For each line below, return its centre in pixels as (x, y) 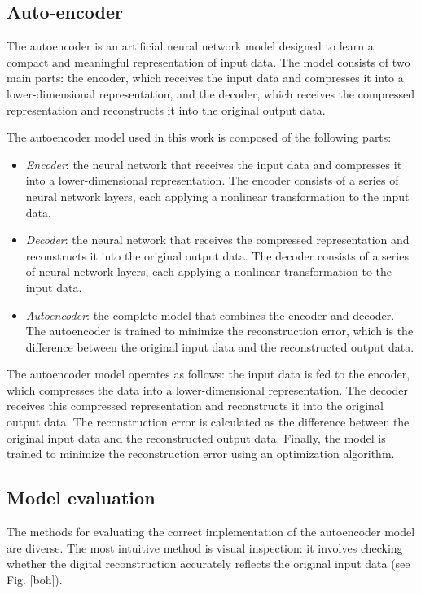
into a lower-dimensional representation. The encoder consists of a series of (212, 180)
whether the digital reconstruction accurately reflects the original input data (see (208, 563)
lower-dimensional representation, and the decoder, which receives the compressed (211, 93)
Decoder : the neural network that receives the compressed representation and (217, 240)
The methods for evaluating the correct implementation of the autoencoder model (211, 532)
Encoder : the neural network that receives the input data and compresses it (214, 164)
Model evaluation (81, 498)
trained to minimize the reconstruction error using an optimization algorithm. (201, 454)
